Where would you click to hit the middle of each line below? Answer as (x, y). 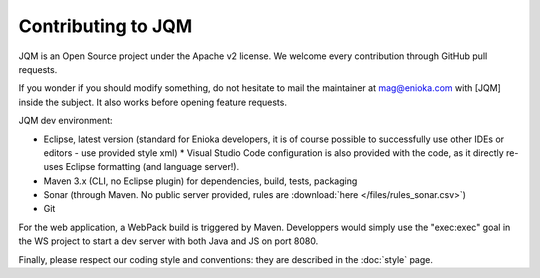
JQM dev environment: (66, 121)
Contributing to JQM (105, 26)
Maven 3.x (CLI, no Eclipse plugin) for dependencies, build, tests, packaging (200, 181)
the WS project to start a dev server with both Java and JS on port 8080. (168, 241)
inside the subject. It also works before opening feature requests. (152, 102)
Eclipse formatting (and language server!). (152, 167)
